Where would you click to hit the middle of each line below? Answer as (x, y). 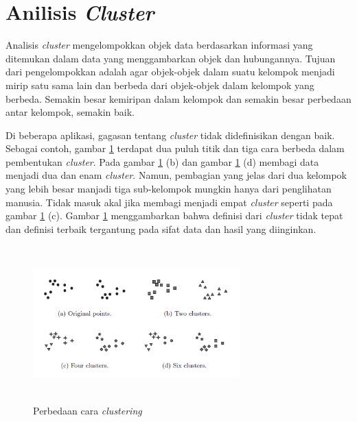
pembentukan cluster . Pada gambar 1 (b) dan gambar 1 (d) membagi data (162, 161)
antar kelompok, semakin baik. (70, 112)
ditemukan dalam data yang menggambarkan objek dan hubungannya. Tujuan (171, 58)
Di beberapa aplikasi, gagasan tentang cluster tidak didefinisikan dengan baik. (170, 135)
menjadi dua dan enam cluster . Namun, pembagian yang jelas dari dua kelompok (176, 175)
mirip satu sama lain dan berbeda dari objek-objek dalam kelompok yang (160, 85)
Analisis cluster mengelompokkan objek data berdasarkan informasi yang (159, 45)
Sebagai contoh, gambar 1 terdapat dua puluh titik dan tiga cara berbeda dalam (175, 148)
